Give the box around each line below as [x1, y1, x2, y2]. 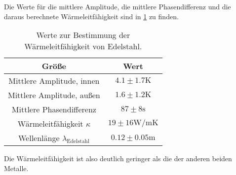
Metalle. [4, 163, 29, 173]
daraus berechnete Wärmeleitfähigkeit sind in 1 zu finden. [4, 11, 179, 21]
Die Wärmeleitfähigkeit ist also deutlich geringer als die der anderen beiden [4, 153, 232, 164]
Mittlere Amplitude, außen [8, 89, 100, 101]
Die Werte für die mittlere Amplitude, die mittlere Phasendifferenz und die [4, 1, 231, 11]
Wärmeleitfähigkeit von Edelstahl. [24, 40, 142, 52]
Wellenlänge [18, 132, 60, 144]
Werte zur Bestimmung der [36, 29, 130, 41]
